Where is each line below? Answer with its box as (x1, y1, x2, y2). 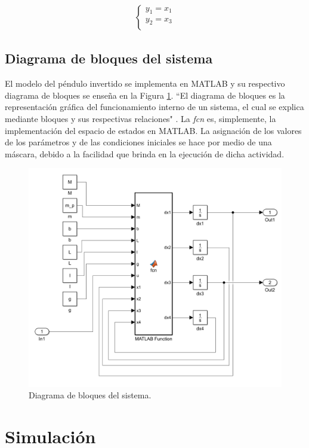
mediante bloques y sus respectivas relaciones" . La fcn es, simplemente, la (5, 112, 276, 125)
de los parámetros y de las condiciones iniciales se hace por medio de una (5, 136, 272, 148)
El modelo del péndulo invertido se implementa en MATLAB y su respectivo (5, 77, 285, 90)
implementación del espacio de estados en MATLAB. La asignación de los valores (5, 124, 302, 136)
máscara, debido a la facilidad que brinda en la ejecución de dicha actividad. (5, 147, 285, 160)
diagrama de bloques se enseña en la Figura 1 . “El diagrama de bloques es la (5, 89, 285, 101)
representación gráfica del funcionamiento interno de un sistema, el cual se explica (5, 100, 304, 113)
